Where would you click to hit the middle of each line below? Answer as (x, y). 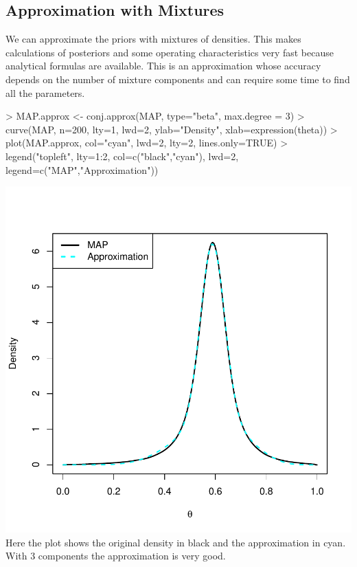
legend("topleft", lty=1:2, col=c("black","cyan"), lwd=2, (122, 156)
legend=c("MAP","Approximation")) (82, 169)
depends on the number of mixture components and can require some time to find (178, 79)
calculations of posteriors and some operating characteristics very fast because (170, 52)
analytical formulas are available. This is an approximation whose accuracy (163, 66)
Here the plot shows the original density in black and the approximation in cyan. (176, 542)
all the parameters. (45, 92)
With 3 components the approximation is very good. (116, 556)
